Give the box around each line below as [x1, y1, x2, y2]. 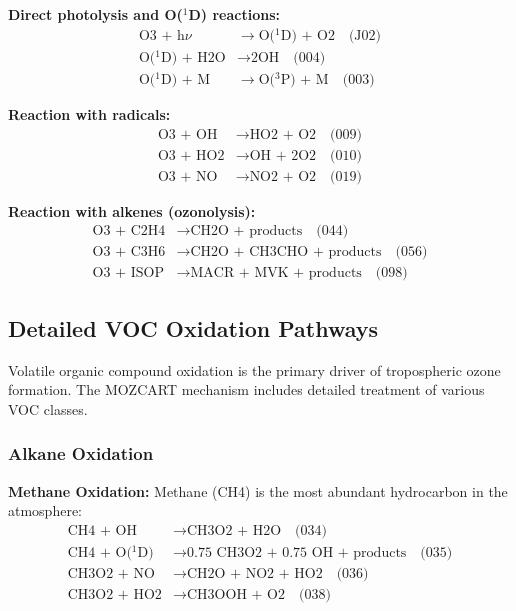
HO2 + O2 [249, 127, 317, 142]
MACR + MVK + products [190, 266, 362, 281]
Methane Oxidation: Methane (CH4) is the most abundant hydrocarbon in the [8, 480, 508, 501]
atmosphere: [8, 500, 83, 521]
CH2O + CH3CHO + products [190, 245, 382, 260]
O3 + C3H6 [92, 245, 166, 260]
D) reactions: [188, 4, 280, 24]
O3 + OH [157, 127, 218, 142]
